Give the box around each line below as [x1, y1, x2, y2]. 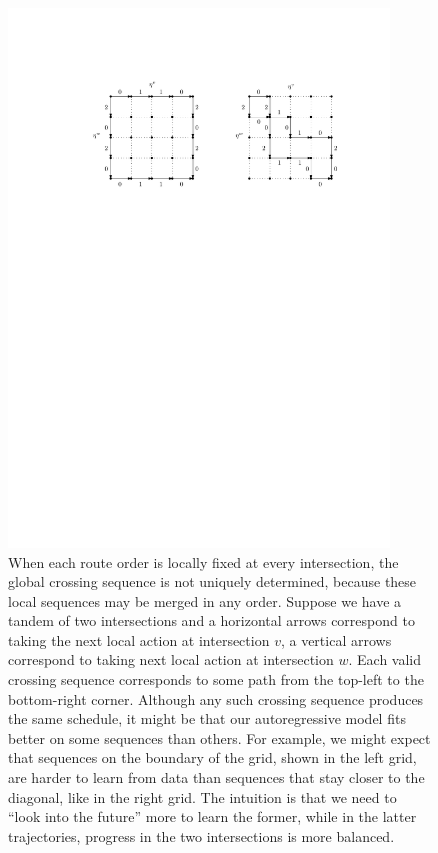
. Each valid [348, 649, 422, 670]
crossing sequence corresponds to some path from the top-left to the [8, 669, 424, 690]
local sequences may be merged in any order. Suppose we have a [8, 590, 402, 611]
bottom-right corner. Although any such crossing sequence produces [8, 688, 424, 709]
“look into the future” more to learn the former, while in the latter [8, 806, 417, 827]
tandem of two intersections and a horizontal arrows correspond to [8, 610, 415, 631]
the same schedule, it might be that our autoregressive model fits [8, 708, 406, 729]
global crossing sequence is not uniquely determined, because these [8, 571, 417, 592]
